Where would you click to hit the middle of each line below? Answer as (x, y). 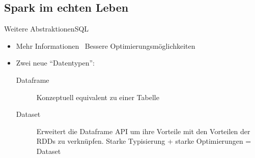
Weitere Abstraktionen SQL (47, 29)
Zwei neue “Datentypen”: (55, 63)
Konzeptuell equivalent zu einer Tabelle (98, 97)
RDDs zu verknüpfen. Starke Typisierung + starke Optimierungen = (144, 141)
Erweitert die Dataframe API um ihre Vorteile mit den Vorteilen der (143, 131)
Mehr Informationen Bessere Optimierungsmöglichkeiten (106, 45)
